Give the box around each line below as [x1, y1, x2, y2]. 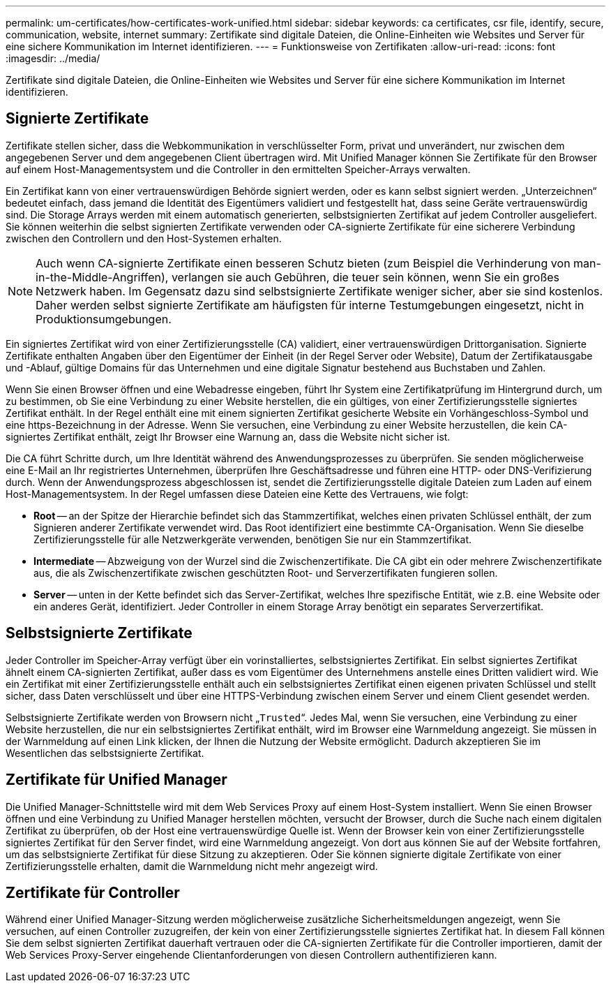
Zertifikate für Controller [6, 883, 180, 901]
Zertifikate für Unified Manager [6, 771, 227, 789]
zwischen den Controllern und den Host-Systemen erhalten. [6, 232, 282, 244]
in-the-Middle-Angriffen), [36, 270, 169, 284]
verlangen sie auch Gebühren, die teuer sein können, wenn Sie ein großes [171, 270, 560, 284]
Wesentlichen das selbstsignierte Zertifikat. [6, 746, 204, 759]
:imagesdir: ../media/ [6, 52, 100, 64]
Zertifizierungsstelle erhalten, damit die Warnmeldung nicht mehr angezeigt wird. [6, 860, 378, 872]
